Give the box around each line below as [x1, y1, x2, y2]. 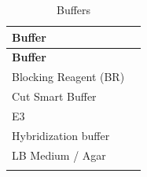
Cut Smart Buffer [12, 88, 97, 105]
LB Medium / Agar [12, 146, 106, 163]
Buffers [57, 2, 91, 17]
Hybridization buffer [12, 127, 110, 143]
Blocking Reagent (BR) [12, 68, 125, 85]
